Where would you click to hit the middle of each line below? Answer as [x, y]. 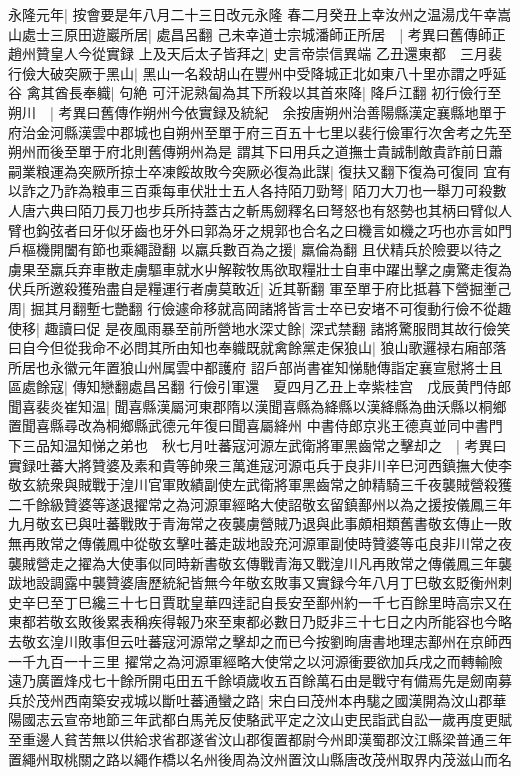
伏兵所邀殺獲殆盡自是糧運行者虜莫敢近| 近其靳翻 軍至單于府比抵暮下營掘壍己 [260, 288]
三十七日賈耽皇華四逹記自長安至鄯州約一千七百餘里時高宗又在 [308, 601]
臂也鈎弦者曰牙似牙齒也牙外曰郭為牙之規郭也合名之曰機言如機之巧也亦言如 [253, 229]
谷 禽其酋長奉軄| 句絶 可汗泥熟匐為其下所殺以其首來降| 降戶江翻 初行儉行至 [255, 92]
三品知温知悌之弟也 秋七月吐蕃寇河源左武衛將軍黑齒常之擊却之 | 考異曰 [264, 445]
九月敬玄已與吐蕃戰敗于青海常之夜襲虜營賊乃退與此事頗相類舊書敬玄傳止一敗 [260, 523]
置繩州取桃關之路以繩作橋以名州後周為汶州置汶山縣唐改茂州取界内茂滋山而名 [260, 758]
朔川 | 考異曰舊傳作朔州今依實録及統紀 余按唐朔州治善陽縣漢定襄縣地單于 [257, 111]
